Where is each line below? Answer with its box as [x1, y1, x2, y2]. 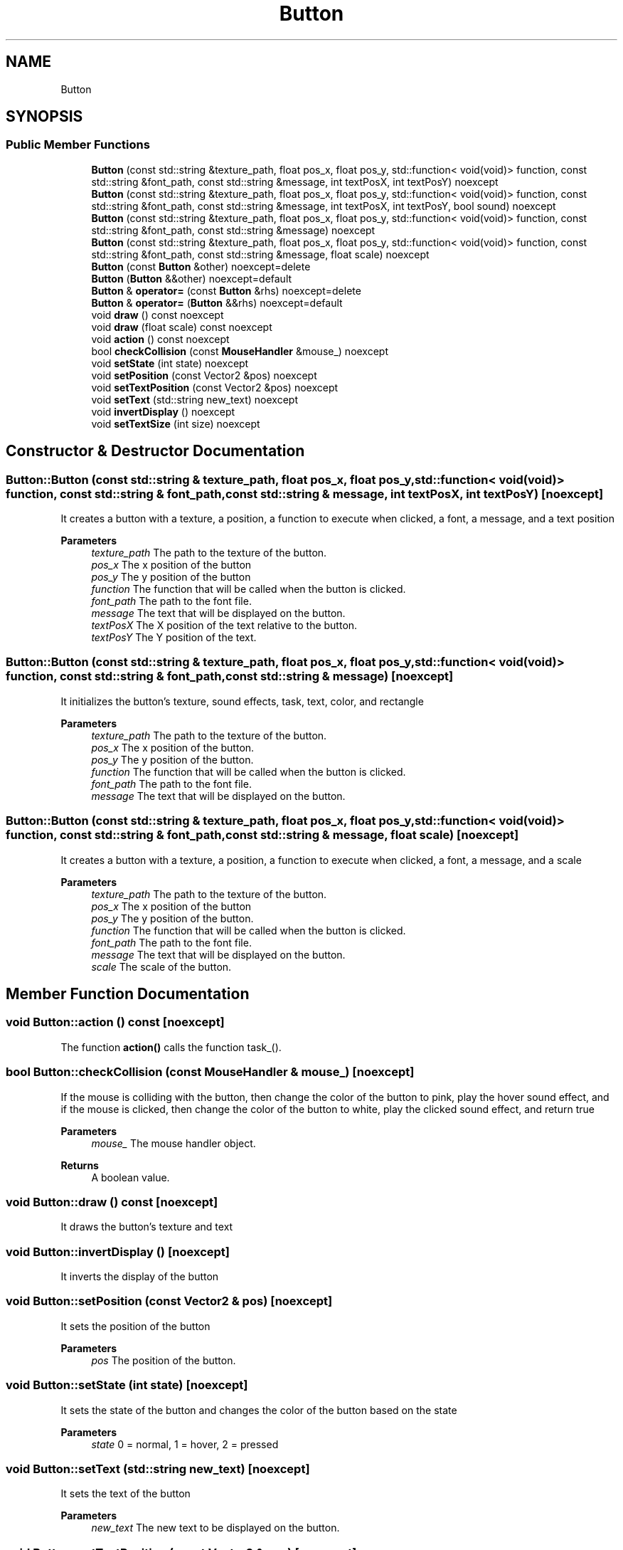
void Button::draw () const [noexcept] [6, 1194, 218, 1209]
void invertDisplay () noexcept [91, 405, 235, 418]
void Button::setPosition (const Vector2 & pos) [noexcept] [6, 1294, 333, 1309]
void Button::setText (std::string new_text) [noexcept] [6, 1461, 310, 1476]
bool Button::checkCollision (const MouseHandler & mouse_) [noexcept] [6, 1065, 415, 1080]
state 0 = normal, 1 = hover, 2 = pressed [91, 1438, 279, 1450]
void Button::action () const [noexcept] [6, 1015, 225, 1030]
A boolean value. [91, 1171, 170, 1183]
